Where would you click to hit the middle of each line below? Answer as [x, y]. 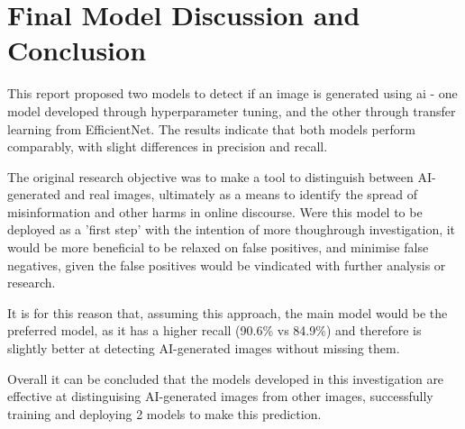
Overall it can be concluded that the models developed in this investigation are [226, 378]
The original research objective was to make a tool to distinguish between [210, 176]
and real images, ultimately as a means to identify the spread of [241, 194]
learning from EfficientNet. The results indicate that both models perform [211, 128]
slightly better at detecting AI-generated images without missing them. [204, 348]
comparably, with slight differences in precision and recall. [168, 146]
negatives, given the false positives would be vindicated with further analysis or [227, 265]
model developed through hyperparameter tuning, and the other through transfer [232, 110]
